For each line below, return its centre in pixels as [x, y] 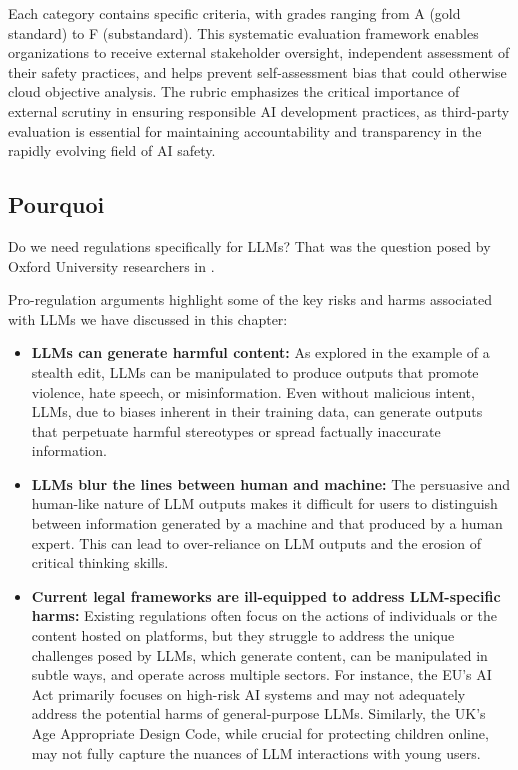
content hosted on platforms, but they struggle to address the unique [243, 635]
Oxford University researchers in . [111, 265]
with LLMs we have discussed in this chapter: [148, 318]
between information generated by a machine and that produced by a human [267, 523]
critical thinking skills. [100, 562]
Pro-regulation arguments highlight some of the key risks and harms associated [250, 299]
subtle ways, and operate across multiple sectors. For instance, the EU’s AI [261, 674]
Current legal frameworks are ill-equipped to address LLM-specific [266, 595]
